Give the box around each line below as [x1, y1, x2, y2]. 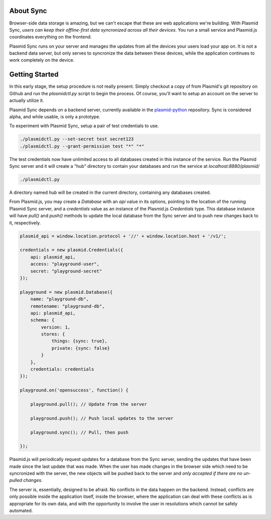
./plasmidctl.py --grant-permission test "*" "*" [20, 143, 145, 149]
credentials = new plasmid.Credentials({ [20, 247, 123, 253]
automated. [9, 507, 33, 513]
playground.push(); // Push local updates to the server [30, 415, 174, 421]
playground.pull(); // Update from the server [30, 401, 148, 407]
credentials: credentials [30, 366, 94, 372]
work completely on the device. [9, 57, 75, 63]
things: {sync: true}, [51, 338, 107, 344]
